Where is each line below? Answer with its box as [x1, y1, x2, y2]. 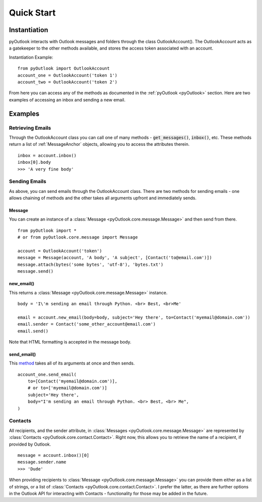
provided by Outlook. [9, 441, 51, 447]
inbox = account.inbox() [17, 153, 77, 158]
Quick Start [9, 7, 56, 18]
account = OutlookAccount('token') [17, 248, 102, 254]
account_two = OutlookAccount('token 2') [17, 79, 117, 85]
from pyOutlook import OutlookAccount [17, 66, 110, 71]
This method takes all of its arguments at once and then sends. [9, 360, 135, 366]
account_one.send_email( [17, 372, 77, 377]
